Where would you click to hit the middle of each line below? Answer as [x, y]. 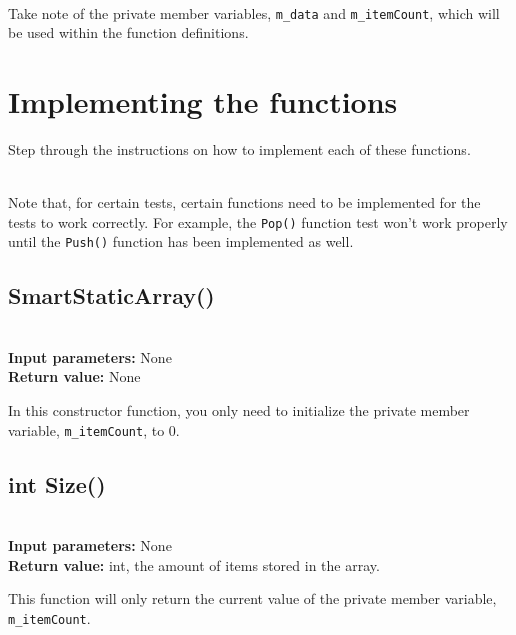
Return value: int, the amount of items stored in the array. [194, 564]
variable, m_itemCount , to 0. [94, 429]
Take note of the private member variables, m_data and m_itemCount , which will [254, 12]
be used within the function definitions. [128, 32]
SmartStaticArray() [111, 295]
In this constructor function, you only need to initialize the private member [239, 410]
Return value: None [74, 376]
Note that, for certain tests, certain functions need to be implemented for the [244, 202]
